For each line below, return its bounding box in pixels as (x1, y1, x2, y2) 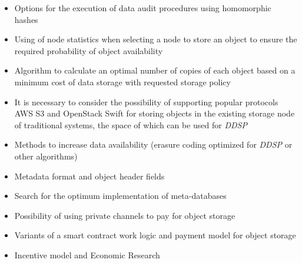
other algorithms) (14, 149, 78, 162)
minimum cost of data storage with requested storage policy (14, 75, 231, 88)
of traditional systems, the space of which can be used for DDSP (14, 118, 247, 131)
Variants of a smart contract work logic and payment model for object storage (14, 229, 296, 241)
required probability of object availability (14, 44, 163, 56)
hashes (14, 13, 38, 25)
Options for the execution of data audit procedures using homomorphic (14, 2, 271, 14)
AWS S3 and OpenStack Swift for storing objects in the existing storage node (14, 107, 295, 119)
